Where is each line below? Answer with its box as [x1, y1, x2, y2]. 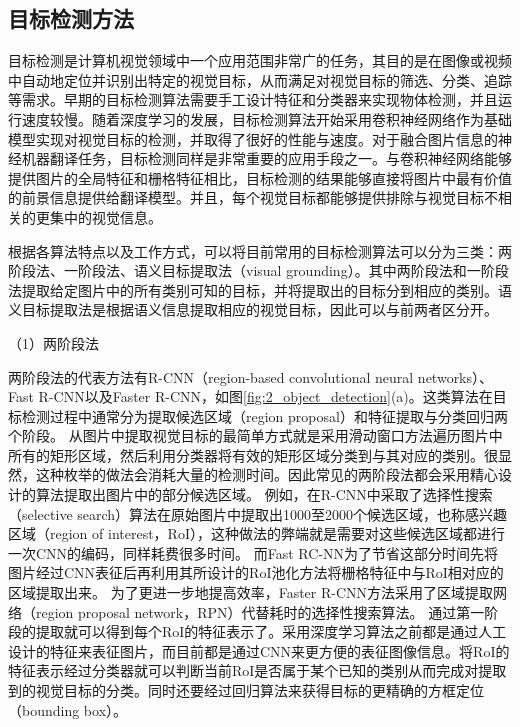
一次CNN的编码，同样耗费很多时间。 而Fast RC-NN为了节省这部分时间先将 [8, 542, 499, 563]
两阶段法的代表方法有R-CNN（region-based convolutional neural [8, 366, 414, 387]
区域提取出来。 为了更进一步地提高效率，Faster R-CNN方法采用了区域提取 [8, 582, 494, 603]
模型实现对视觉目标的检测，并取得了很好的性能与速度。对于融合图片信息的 [8, 128, 498, 149]
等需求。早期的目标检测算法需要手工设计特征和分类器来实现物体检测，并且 [8, 89, 498, 110]
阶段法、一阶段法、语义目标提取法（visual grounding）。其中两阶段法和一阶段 [8, 260, 509, 281]
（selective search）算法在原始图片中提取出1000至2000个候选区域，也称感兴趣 [8, 503, 508, 524]
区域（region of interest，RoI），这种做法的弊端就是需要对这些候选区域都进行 [8, 523, 505, 544]
